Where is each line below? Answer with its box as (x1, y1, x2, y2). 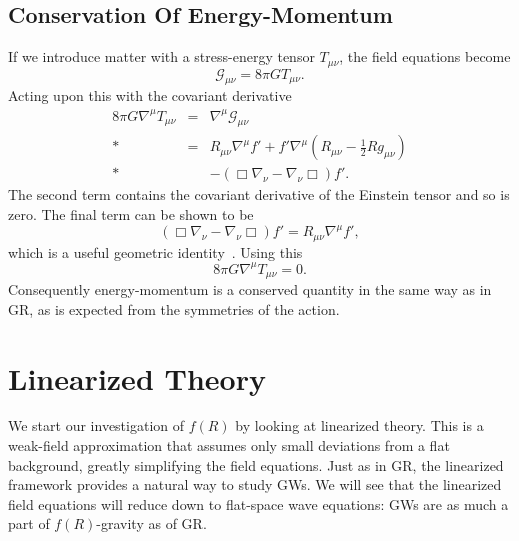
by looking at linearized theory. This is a (235, 415, 484, 436)
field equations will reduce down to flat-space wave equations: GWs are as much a (8, 493, 509, 514)
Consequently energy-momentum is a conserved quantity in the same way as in (8, 279, 492, 300)
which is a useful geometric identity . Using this (8, 241, 303, 262)
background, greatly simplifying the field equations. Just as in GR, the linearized (8, 454, 504, 475)
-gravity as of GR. (96, 513, 207, 534)
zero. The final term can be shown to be (8, 204, 254, 225)
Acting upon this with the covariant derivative (8, 85, 292, 106)
